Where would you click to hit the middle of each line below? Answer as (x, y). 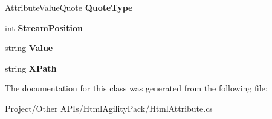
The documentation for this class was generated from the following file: (136, 88)
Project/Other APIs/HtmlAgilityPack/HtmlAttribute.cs (109, 108)
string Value (29, 48)
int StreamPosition (44, 27)
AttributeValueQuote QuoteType (69, 7)
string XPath (31, 68)
